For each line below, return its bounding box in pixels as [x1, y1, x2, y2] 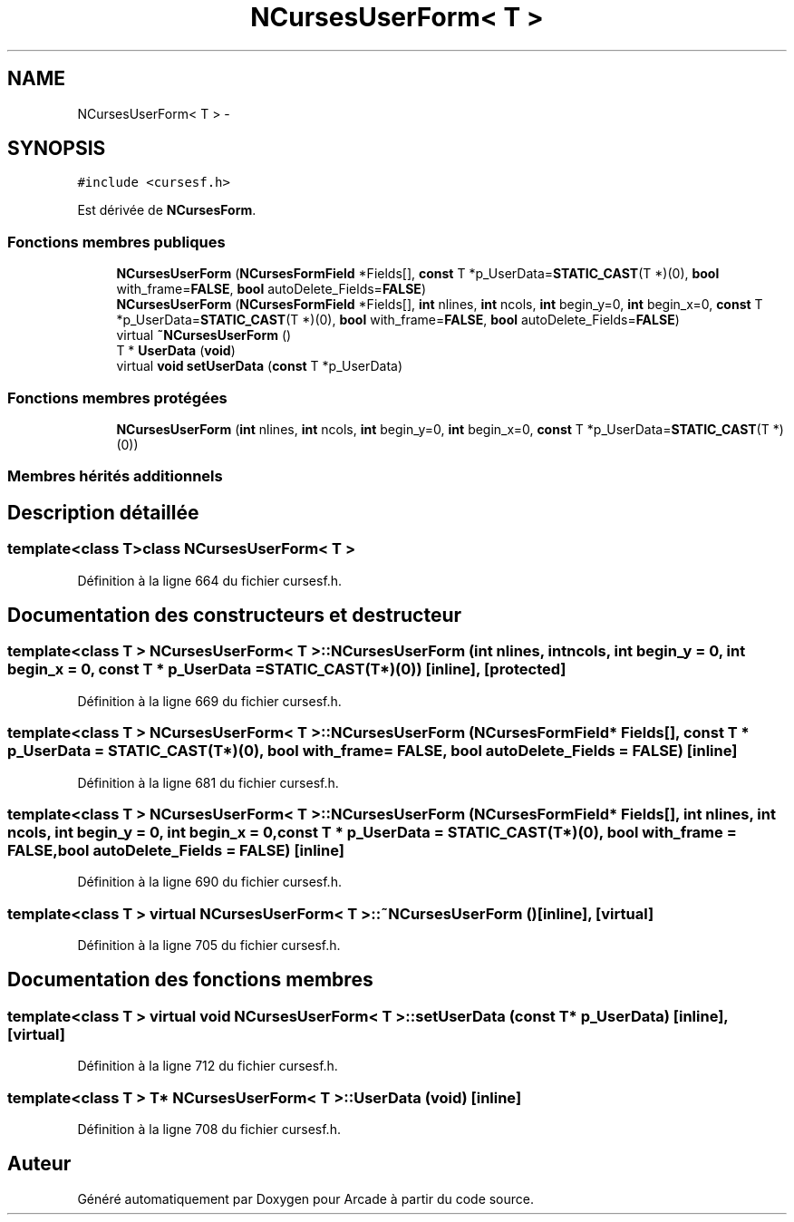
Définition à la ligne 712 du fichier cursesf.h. [77, 1058, 338, 1074]
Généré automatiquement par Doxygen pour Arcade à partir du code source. [77, 1190, 535, 1207]
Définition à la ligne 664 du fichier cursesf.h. [77, 572, 343, 588]
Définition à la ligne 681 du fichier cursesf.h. [77, 774, 339, 790]
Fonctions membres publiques [7, 232, 226, 251]
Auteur [7, 1152, 72, 1176]
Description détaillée [7, 500, 199, 524]
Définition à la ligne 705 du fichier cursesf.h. [77, 937, 341, 953]
